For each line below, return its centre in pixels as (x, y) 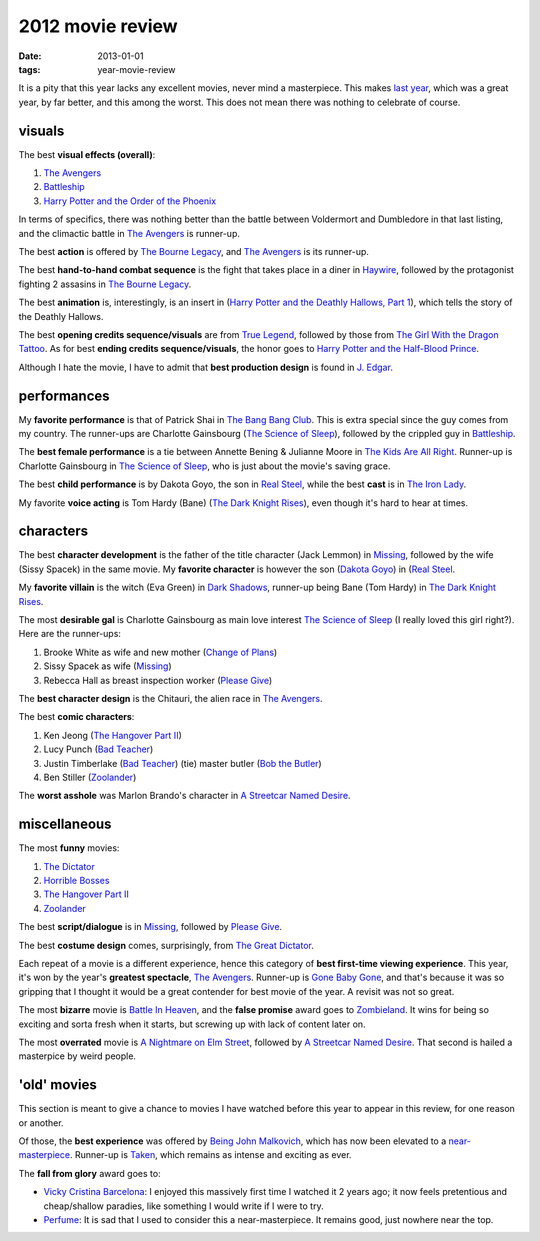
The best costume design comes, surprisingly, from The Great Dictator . (166, 945)
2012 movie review (98, 26)
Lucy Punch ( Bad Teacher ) (98, 749)
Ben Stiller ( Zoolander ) (90, 777)
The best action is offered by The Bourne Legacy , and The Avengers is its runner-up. (194, 251)
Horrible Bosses (76, 881)
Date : (30, 56)
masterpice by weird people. (77, 1056)
